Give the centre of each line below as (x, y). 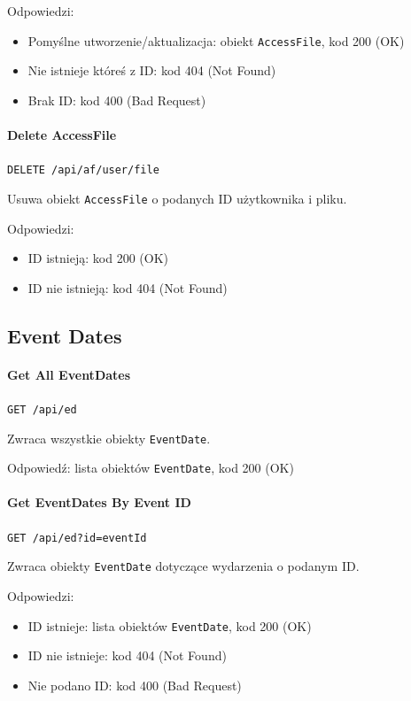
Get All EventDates (69, 374)
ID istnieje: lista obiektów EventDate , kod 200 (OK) (170, 625)
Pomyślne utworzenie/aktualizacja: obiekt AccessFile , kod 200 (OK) (216, 40)
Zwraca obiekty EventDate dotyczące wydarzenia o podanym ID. (183, 566)
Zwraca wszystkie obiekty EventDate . (109, 438)
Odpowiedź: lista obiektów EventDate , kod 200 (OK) (151, 468)
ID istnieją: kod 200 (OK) (98, 258)
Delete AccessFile (62, 135)
